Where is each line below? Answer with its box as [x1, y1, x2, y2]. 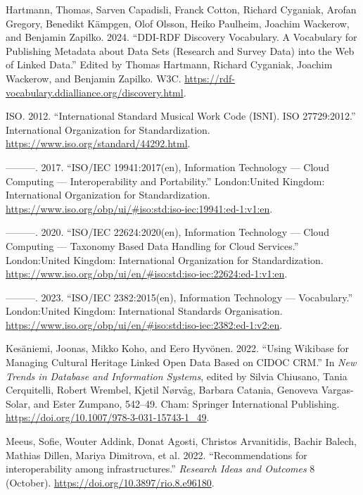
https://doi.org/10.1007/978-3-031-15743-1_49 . [6, 410, 210, 425]
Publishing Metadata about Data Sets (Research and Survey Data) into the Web [6, 43, 355, 58]
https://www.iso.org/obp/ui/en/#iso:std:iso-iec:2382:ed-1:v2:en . [6, 317, 283, 332]
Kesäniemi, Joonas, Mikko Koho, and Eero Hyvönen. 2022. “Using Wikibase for [6, 341, 350, 356]
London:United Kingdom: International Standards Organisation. [6, 303, 283, 318]
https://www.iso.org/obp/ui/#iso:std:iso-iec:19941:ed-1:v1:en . [6, 201, 273, 215]
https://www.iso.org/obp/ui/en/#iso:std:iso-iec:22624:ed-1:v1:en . [6, 266, 288, 281]
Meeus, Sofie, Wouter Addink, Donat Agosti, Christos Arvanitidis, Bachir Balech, [6, 434, 357, 449]
